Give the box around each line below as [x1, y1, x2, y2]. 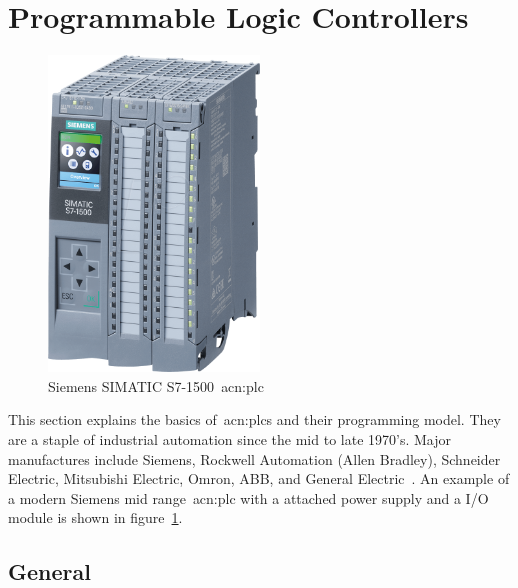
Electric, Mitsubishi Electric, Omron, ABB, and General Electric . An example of [8, 468, 510, 489]
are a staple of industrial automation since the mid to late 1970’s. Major [8, 428, 451, 449]
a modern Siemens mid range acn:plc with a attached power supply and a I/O [8, 487, 489, 508]
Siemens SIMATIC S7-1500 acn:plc [48, 375, 264, 396]
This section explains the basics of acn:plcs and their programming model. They [8, 409, 501, 430]
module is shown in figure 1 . [8, 507, 183, 528]
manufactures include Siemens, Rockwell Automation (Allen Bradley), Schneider [8, 448, 501, 469]
